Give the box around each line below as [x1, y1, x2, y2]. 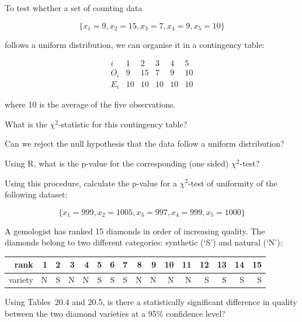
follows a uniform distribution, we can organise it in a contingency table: [5, 38, 265, 50]
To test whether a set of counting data [5, 2, 143, 13]
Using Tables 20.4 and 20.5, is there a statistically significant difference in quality [5, 296, 297, 308]
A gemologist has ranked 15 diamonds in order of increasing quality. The [5, 224, 265, 237]
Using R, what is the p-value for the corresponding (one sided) [5, 157, 229, 169]
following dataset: [5, 188, 68, 200]
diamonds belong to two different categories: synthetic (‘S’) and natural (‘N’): [5, 236, 283, 248]
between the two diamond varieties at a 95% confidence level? [5, 307, 225, 319]
